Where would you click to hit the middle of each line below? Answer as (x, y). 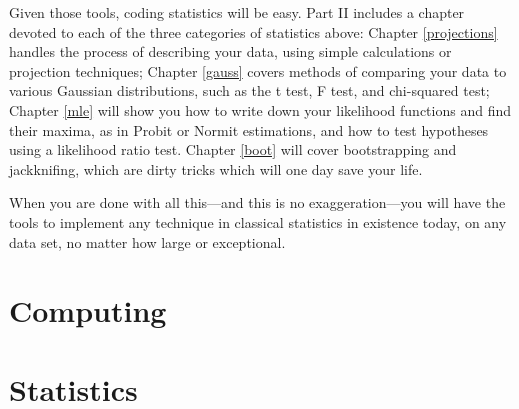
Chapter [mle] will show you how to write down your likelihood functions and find (260, 109)
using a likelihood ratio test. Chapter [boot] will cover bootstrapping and (233, 149)
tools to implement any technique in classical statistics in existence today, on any (258, 221)
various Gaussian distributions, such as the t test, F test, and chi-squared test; (249, 90)
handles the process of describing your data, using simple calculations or (230, 51)
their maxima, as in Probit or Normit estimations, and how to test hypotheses (249, 129)
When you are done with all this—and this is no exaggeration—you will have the (257, 202)
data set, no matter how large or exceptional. (147, 241)
